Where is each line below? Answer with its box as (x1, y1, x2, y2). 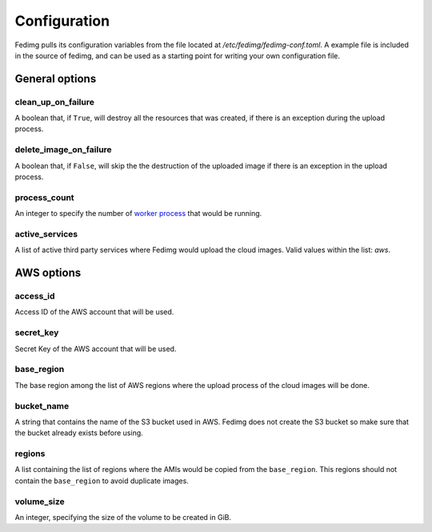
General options (14, 72, 97, 86)
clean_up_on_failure (14, 96, 95, 107)
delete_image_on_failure (14, 144, 112, 155)
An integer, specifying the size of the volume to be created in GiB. (14, 512, 232, 522)
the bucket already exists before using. (14, 428, 143, 438)
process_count (14, 192, 75, 203)
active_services (14, 228, 78, 239)
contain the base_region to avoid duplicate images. (14, 476, 190, 486)
